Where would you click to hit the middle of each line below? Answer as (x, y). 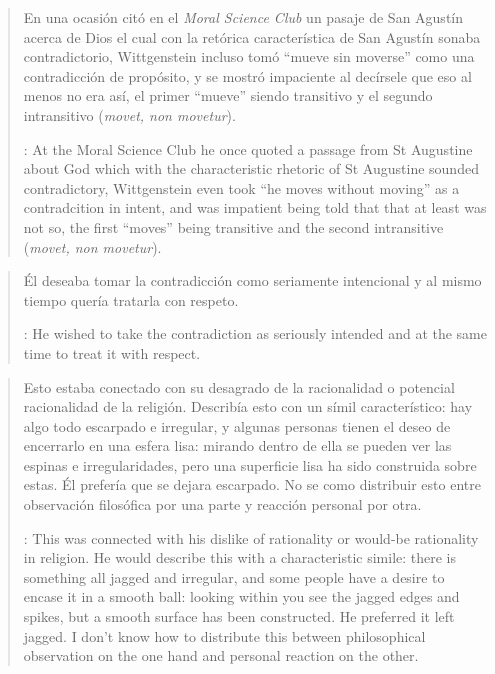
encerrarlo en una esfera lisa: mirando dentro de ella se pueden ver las (237, 445)
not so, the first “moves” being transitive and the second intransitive (233, 226)
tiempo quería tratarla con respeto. (131, 299)
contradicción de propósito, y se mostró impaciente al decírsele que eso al (247, 75)
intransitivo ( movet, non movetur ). (129, 114)
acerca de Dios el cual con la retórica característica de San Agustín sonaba (252, 36)
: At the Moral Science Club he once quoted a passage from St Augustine (248, 148)
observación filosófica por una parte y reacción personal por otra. (222, 504)
